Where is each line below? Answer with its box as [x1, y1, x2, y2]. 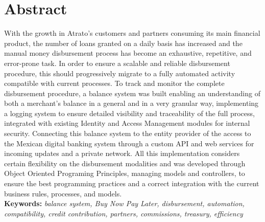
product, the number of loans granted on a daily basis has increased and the [4, 37, 243, 48]
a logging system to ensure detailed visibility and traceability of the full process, [4, 107, 255, 118]
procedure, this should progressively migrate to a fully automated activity [4, 68, 235, 78]
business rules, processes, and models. [4, 188, 122, 198]
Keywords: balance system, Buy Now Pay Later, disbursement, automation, [4, 198, 245, 209]
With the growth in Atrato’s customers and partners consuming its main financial [4, 28, 260, 38]
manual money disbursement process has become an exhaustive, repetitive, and [4, 48, 252, 58]
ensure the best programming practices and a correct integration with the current [4, 178, 259, 189]
